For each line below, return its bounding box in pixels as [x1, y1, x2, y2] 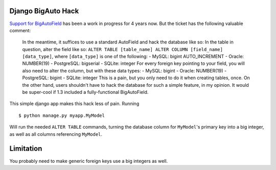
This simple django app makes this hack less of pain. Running [9, 101, 140, 107]
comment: [9, 27, 31, 33]
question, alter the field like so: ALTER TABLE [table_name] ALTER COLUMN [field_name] [22, 46, 223, 52]
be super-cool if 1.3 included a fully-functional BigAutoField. [22, 89, 149, 95]
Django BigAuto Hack [9, 7, 79, 15]
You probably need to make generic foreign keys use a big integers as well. [9, 158, 168, 164]
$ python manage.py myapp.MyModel [18, 112, 105, 118]
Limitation [9, 144, 42, 153]
